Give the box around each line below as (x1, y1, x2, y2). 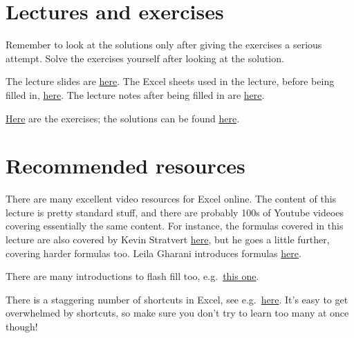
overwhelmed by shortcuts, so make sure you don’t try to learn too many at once (6, 306, 349, 320)
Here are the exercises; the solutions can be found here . (6, 111, 240, 125)
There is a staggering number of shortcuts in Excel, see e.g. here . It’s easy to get (6, 292, 348, 306)
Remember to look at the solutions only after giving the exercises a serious (6, 37, 322, 52)
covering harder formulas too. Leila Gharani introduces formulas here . (6, 245, 301, 260)
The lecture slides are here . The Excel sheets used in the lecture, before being (6, 74, 335, 88)
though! (6, 319, 38, 333)
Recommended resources (6, 151, 245, 180)
